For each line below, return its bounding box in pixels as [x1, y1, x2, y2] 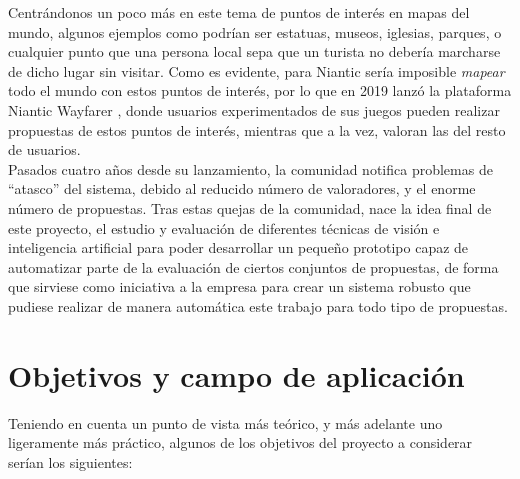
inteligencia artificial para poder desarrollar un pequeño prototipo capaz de [8, 237, 469, 258]
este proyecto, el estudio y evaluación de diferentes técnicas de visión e [8, 217, 440, 238]
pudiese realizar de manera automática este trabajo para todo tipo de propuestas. [8, 295, 508, 316]
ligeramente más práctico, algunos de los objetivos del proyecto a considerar [8, 432, 473, 453]
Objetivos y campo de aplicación [8, 354, 465, 395]
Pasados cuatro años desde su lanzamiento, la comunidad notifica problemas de [8, 158, 493, 179]
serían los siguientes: [8, 451, 133, 472]
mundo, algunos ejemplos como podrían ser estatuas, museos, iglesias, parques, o [8, 21, 502, 42]
